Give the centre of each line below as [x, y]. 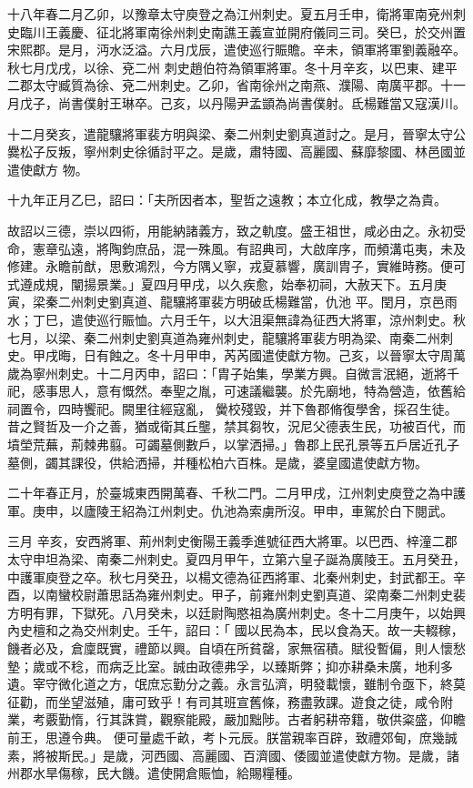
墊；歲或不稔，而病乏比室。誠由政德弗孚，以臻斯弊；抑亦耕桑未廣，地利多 [230, 666]
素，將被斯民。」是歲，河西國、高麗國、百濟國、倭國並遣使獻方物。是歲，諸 [233, 755]
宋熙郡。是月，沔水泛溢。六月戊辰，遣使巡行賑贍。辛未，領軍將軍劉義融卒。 [236, 50]
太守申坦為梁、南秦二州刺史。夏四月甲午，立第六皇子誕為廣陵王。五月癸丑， [236, 559]
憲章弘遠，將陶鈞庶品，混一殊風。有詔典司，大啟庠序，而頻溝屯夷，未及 [249, 248]
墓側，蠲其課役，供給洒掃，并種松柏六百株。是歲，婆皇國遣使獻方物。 [217, 462]
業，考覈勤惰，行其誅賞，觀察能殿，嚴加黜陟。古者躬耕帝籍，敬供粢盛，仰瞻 [236, 719]
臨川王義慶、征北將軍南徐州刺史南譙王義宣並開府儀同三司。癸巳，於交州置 [242, 31]
